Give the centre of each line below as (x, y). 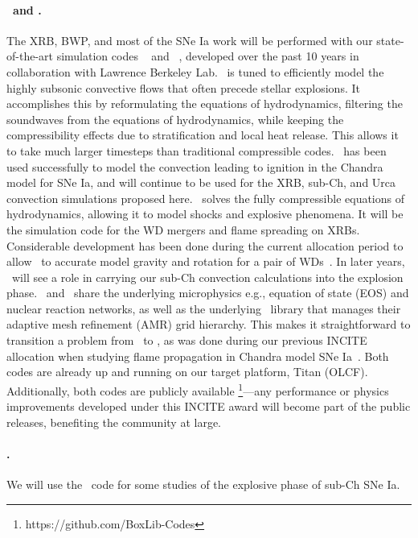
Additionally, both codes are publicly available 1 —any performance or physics (198, 389)
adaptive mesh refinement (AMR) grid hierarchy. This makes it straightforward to (209, 324)
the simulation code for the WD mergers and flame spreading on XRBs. (183, 229)
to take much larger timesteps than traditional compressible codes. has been (197, 150)
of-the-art (30, 56)
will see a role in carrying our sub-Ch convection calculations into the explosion (207, 277)
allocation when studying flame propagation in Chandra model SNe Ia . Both (198, 356)
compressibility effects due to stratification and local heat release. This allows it (203, 135)
